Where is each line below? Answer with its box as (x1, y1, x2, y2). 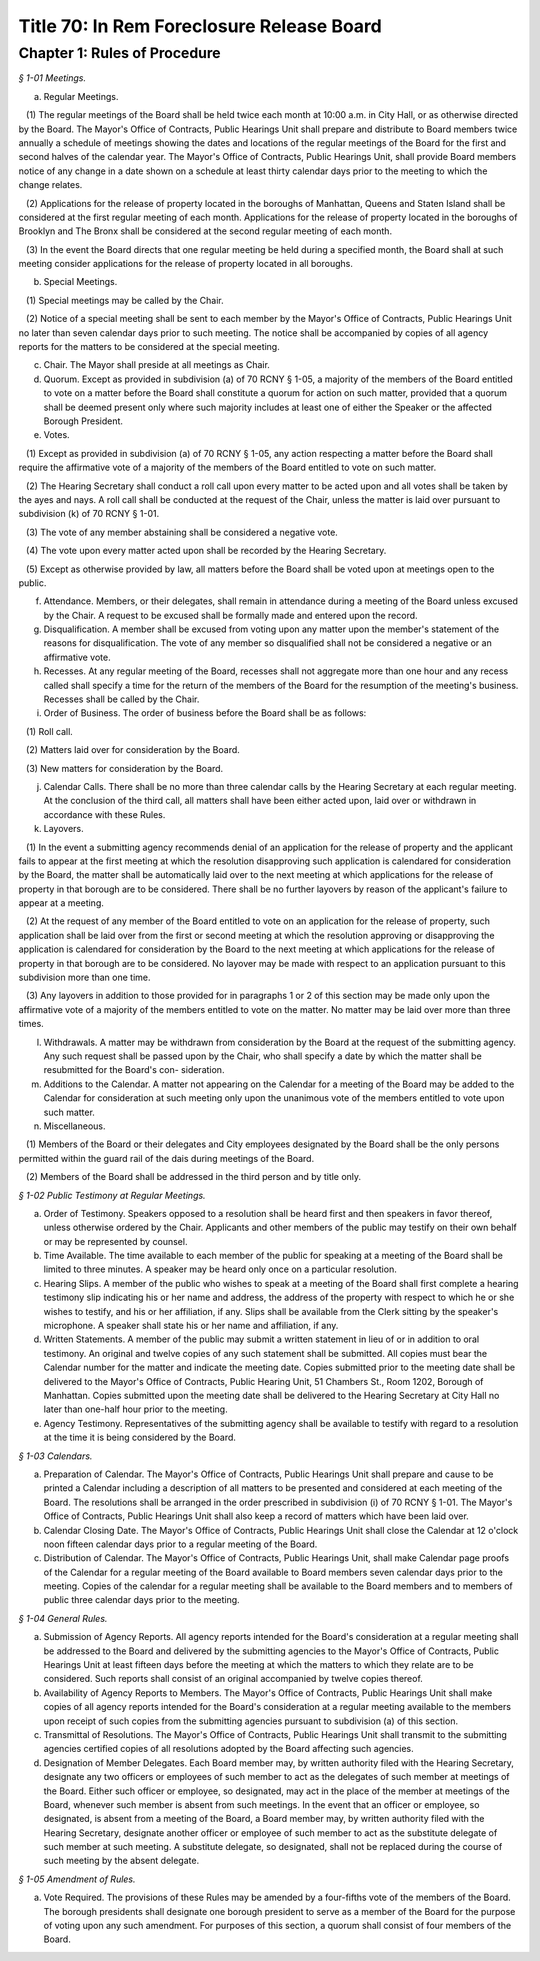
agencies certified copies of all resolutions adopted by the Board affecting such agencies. (43, 1743, 414, 1755)
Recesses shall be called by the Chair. (43, 693, 200, 705)
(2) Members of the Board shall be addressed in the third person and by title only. (25, 1171, 362, 1183)
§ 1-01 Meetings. (18, 72, 87, 84)
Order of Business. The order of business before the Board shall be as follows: (43, 707, 367, 719)
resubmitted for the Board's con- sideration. (43, 1064, 225, 1076)
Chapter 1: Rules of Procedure (18, 44, 221, 62)
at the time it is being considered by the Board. (43, 1431, 237, 1444)
